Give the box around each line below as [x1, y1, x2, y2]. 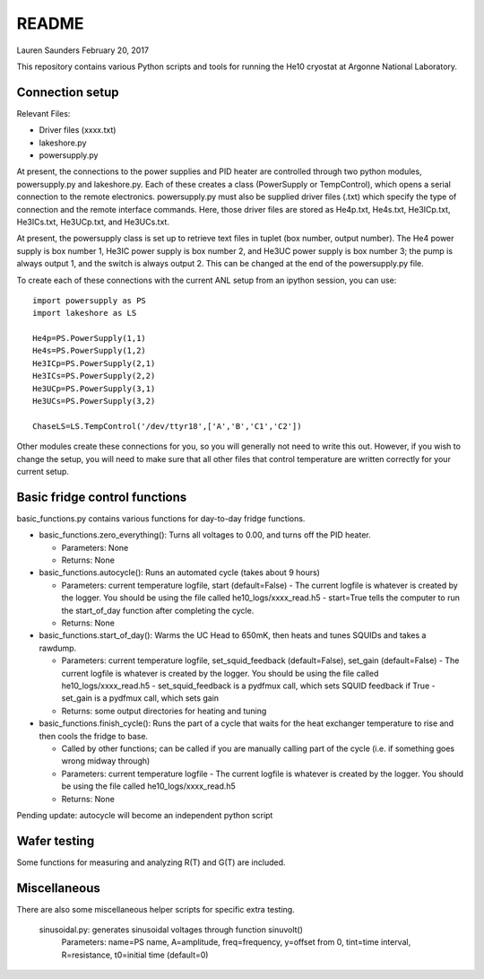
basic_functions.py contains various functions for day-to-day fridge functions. [16, 512, 306, 524]
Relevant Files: [16, 108, 71, 118]
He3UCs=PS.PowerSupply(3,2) [32, 396, 156, 406]
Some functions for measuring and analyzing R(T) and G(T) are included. [16, 857, 286, 868]
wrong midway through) [61, 756, 151, 766]
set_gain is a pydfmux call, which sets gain [61, 693, 220, 704]
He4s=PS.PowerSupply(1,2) [32, 345, 147, 356]
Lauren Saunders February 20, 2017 [16, 45, 150, 56]
